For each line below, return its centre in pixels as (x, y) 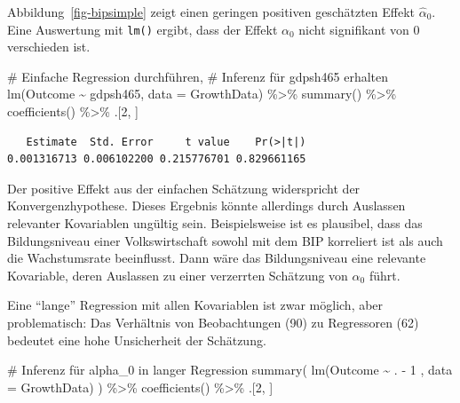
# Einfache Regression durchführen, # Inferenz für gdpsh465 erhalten (198, 76)
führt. (385, 275)
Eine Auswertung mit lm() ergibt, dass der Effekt (143, 29)
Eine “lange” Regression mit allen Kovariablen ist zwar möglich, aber (195, 305)
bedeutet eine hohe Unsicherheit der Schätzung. (137, 340)
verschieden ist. (49, 47)
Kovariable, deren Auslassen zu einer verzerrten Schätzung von (178, 275)
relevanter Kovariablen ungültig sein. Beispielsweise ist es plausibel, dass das (215, 223)
